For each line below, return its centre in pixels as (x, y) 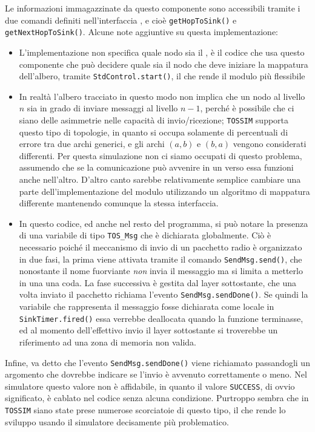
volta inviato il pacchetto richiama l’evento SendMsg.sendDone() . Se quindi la (164, 294)
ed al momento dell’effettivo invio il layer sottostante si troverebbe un (148, 330)
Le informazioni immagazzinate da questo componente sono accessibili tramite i (153, 8)
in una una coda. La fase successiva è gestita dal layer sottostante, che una (158, 282)
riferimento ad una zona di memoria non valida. (108, 342)
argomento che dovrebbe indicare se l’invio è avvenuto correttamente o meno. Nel (156, 374)
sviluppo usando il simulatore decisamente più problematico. (117, 421)
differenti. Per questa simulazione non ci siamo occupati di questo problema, (161, 155)
